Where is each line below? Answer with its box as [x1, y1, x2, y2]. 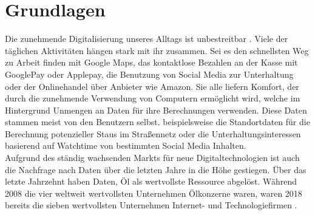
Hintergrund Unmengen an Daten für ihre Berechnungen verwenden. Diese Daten [5, 103, 307, 116]
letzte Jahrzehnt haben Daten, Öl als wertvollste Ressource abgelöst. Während [5, 175, 297, 188]
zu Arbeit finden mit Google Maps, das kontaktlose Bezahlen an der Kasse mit [5, 56, 298, 69]
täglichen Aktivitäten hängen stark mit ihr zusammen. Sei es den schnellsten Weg [5, 44, 309, 56]
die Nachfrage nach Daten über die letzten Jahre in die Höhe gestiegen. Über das [5, 163, 307, 176]
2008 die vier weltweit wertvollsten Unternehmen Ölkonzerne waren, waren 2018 [5, 186, 302, 199]
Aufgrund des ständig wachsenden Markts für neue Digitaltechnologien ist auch [5, 151, 300, 164]
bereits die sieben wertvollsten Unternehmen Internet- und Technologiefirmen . [5, 199, 297, 211]
